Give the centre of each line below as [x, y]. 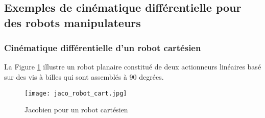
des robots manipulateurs [73, 22]
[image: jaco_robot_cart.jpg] [76, 93]
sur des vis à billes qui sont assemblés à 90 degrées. [84, 76]
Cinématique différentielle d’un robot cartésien [103, 48]
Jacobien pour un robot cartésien [76, 110]
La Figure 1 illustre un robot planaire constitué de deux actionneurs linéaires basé [133, 67]
